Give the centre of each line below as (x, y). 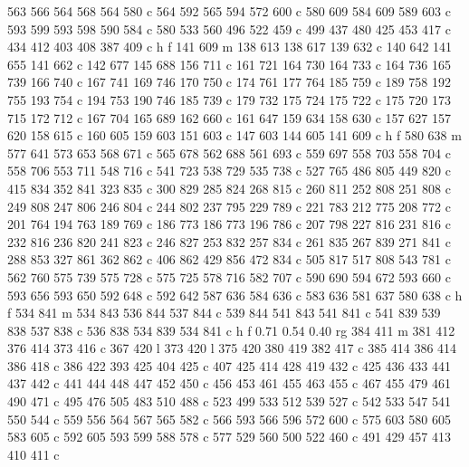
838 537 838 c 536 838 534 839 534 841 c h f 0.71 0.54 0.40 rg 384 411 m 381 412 (231, 330)
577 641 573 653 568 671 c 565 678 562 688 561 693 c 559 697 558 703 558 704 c (229, 152)
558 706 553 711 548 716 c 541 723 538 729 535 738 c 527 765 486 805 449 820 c (229, 171)
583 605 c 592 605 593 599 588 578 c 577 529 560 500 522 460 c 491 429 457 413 (229, 437)
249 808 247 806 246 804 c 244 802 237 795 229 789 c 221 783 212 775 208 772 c (229, 206)
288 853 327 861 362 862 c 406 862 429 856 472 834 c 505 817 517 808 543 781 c (229, 259)
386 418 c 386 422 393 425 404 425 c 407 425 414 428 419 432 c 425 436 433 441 (229, 365)
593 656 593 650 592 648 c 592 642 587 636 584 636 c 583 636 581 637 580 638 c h (235, 295)
